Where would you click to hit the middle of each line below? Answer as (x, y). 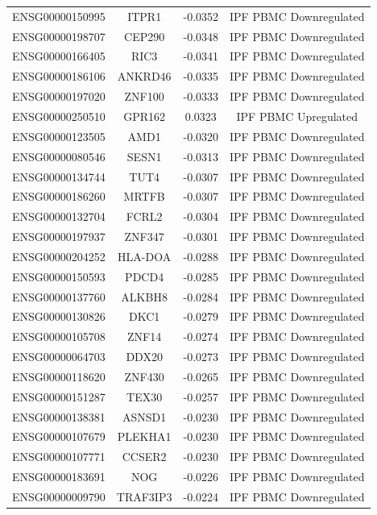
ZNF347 (144, 237)
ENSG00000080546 (59, 156)
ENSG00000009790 (59, 496)
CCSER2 (144, 457)
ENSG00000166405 (59, 56)
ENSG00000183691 (59, 477)
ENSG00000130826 (59, 316)
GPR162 (145, 116)
